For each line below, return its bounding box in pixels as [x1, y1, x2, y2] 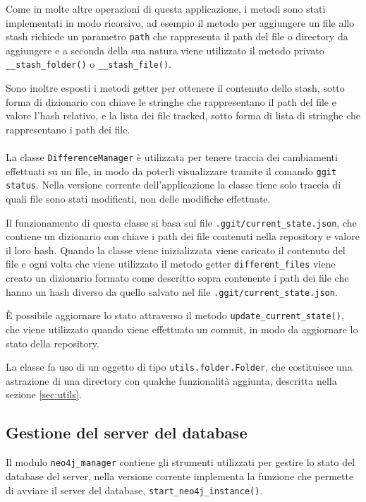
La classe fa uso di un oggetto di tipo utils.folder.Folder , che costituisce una [6, 359, 353, 374]
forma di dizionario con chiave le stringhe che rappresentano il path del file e [6, 94, 336, 109]
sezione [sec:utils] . [6, 387, 82, 402]
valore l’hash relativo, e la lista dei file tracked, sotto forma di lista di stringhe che [6, 108, 361, 123]
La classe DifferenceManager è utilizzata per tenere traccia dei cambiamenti [6, 150, 338, 165]
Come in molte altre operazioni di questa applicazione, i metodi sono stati [6, 1, 326, 16]
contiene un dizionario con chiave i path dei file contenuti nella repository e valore [6, 229, 360, 244]
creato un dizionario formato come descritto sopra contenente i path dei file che [6, 270, 349, 285]
